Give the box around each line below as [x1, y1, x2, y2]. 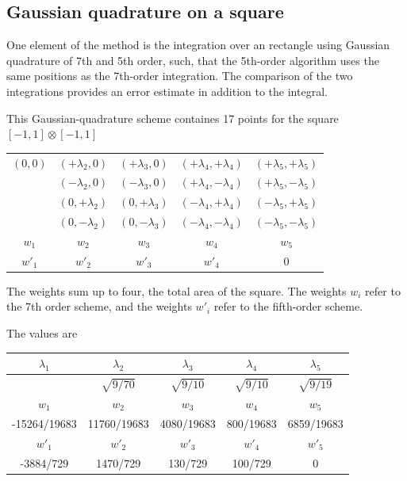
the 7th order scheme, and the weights [6, 298, 192, 315]
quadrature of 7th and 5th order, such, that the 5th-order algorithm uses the [6, 52, 379, 68]
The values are [6, 325, 78, 342]
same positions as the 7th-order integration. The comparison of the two [6, 67, 353, 84]
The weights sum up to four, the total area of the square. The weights [6, 282, 347, 299]
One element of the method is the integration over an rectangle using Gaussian [6, 36, 390, 53]
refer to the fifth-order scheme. [213, 298, 363, 315]
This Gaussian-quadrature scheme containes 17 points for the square [6, 109, 339, 126]
